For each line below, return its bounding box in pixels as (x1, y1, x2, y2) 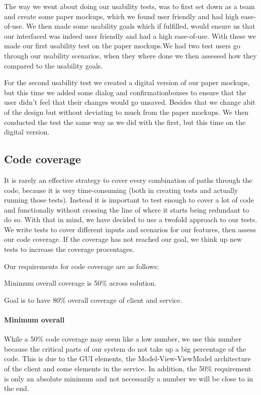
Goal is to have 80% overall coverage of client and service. (4, 294, 183, 305)
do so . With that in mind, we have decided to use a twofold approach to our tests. (4, 214, 257, 225)
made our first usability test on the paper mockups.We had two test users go (4, 40, 240, 51)
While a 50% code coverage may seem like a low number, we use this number (4, 334, 241, 344)
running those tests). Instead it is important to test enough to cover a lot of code (4, 194, 254, 205)
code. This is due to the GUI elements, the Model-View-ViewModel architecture (4, 353, 251, 364)
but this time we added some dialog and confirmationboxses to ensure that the (4, 87, 246, 97)
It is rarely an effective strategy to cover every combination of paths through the (4, 174, 252, 185)
